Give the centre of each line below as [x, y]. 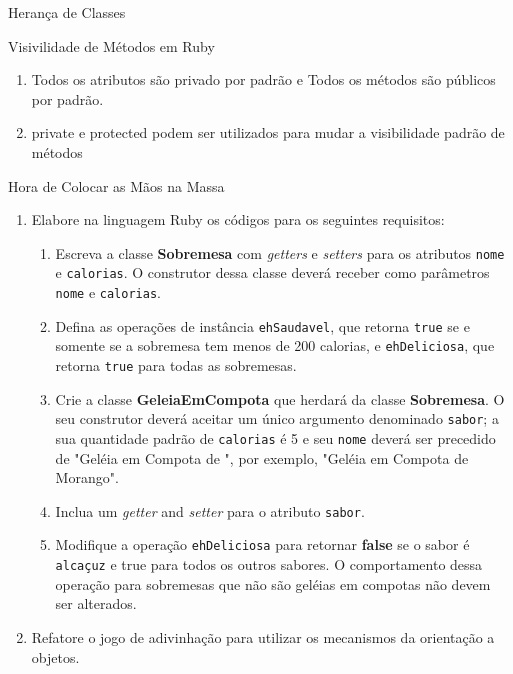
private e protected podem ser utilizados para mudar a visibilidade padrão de [268, 132]
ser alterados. [96, 603]
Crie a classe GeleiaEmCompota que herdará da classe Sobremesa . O [280, 398]
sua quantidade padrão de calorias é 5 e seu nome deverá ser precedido [275, 437]
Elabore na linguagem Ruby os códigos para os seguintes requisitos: [238, 219]
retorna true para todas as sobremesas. [176, 365]
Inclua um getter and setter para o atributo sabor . [210, 510]
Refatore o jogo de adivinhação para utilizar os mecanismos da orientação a [263, 636]
